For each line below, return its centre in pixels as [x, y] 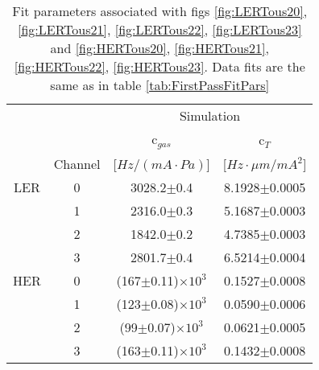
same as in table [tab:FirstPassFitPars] [160, 85]
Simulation [210, 115]
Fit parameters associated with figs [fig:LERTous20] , [160, 11]
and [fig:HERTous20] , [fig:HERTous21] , [159, 48]
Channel [77, 163]
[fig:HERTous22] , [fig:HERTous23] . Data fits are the [159, 66]
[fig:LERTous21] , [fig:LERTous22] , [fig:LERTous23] [159, 29]
